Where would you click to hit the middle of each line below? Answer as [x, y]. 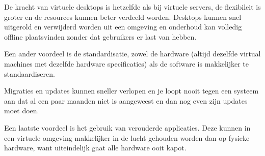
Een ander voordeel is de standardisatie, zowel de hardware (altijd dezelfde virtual [132, 54]
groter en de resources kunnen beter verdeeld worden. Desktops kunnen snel [123, 17]
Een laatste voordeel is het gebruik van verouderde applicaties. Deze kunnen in [127, 127]
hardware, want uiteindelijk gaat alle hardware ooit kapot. [95, 148]
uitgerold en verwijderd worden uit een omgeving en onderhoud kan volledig [123, 27]
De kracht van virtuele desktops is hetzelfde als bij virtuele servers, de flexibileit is [132, 7]
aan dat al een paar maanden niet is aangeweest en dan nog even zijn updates [126, 100]
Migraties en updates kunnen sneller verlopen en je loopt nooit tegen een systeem [131, 91]
